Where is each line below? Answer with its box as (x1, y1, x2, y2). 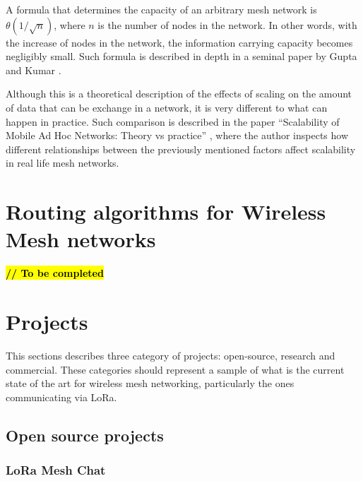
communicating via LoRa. (6, 389, 117, 404)
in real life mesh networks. (6, 155, 119, 170)
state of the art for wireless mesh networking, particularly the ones (6, 376, 294, 391)
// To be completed (6, 266, 104, 280)
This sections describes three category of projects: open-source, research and (6, 348, 335, 362)
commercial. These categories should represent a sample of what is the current (6, 362, 345, 376)
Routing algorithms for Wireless (6, 197, 326, 226)
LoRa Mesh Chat (6, 461, 106, 479)
